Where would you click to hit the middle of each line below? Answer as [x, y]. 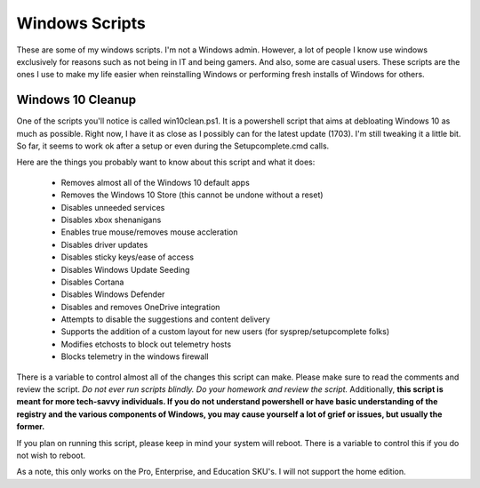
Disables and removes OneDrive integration [140, 307]
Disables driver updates [104, 244]
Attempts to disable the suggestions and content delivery [165, 319]
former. [31, 427]
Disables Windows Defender [113, 294]
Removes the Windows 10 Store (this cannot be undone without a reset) [192, 195]
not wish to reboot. [51, 455]
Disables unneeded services [113, 207]
